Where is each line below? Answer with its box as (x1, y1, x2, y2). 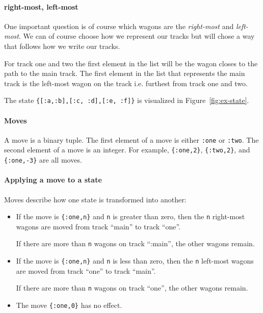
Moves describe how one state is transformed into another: (4, 194, 187, 204)
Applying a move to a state (4, 174, 102, 185)
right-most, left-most (4, 1, 78, 12)
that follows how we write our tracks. (4, 40, 120, 51)
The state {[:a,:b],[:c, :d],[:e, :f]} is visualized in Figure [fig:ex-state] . (4, 95, 249, 106)
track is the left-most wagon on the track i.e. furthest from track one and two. (4, 77, 248, 88)
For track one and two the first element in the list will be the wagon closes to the (4, 58, 258, 68)
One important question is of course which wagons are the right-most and (4, 20, 234, 31)
